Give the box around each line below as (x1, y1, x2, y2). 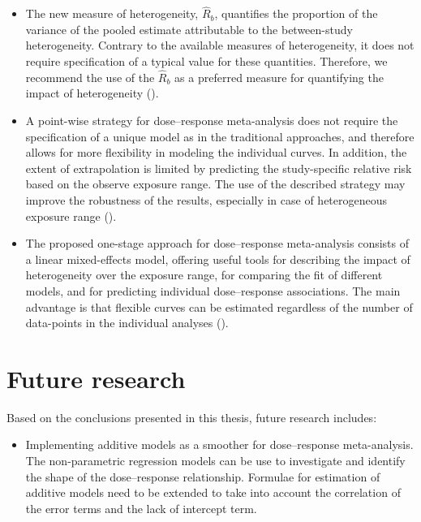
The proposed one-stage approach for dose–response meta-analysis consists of (25, 235, 410, 252)
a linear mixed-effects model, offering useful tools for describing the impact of (25, 250, 410, 267)
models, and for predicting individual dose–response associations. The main (25, 282, 401, 299)
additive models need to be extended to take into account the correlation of (25, 484, 401, 501)
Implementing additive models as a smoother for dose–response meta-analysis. (25, 436, 414, 453)
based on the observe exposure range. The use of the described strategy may (25, 175, 406, 192)
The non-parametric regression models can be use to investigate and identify (25, 452, 406, 469)
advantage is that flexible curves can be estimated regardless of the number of (25, 298, 413, 315)
